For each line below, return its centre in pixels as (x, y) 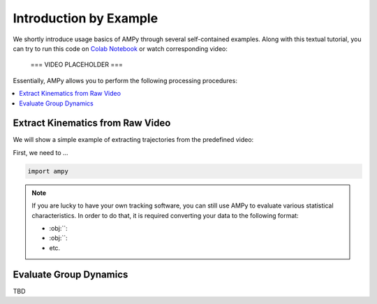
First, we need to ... (41, 152)
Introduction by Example (86, 18)
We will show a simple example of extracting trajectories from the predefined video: (133, 140)
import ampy (48, 171)
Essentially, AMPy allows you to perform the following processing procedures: (125, 80)
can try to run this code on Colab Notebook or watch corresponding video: (120, 48)
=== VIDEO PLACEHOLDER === (77, 65)
